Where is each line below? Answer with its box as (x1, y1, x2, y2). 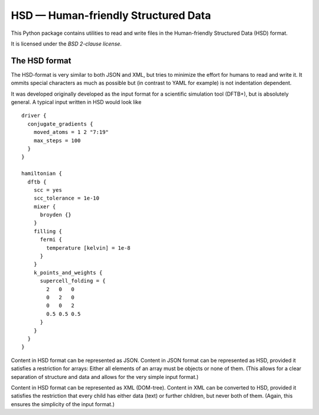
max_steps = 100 (33, 137, 81, 144)
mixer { (33, 203, 56, 210)
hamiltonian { (21, 170, 62, 177)
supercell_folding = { (40, 277, 106, 285)
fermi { (40, 236, 62, 243)
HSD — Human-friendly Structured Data (11, 9, 211, 22)
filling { (33, 228, 62, 234)
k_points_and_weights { (33, 269, 103, 276)
